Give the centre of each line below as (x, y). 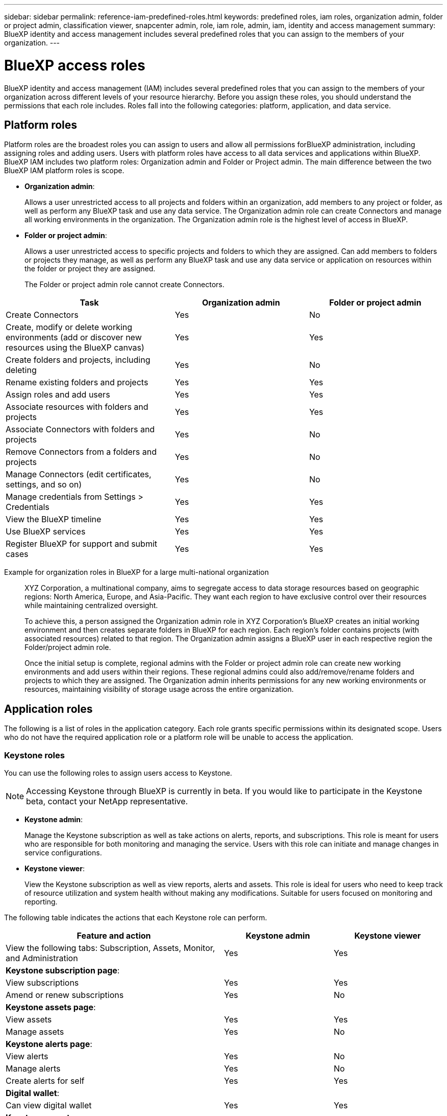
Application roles (48, 709)
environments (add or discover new (74, 338)
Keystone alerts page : (49, 1044)
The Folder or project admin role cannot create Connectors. (125, 285)
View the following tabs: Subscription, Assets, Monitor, (110, 948)
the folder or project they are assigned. (90, 269)
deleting (21, 370)
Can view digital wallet (49, 1105)
